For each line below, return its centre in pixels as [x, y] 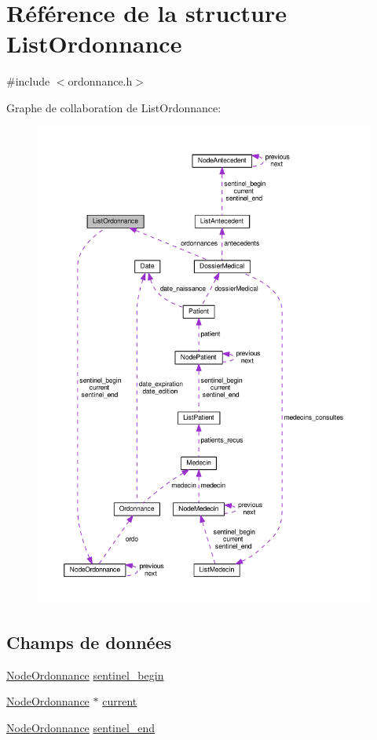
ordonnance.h [100, 81]
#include [28, 81]
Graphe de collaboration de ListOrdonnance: [114, 107]
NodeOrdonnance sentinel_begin [85, 674]
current [120, 701]
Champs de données [89, 642]
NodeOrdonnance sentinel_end [81, 727]
